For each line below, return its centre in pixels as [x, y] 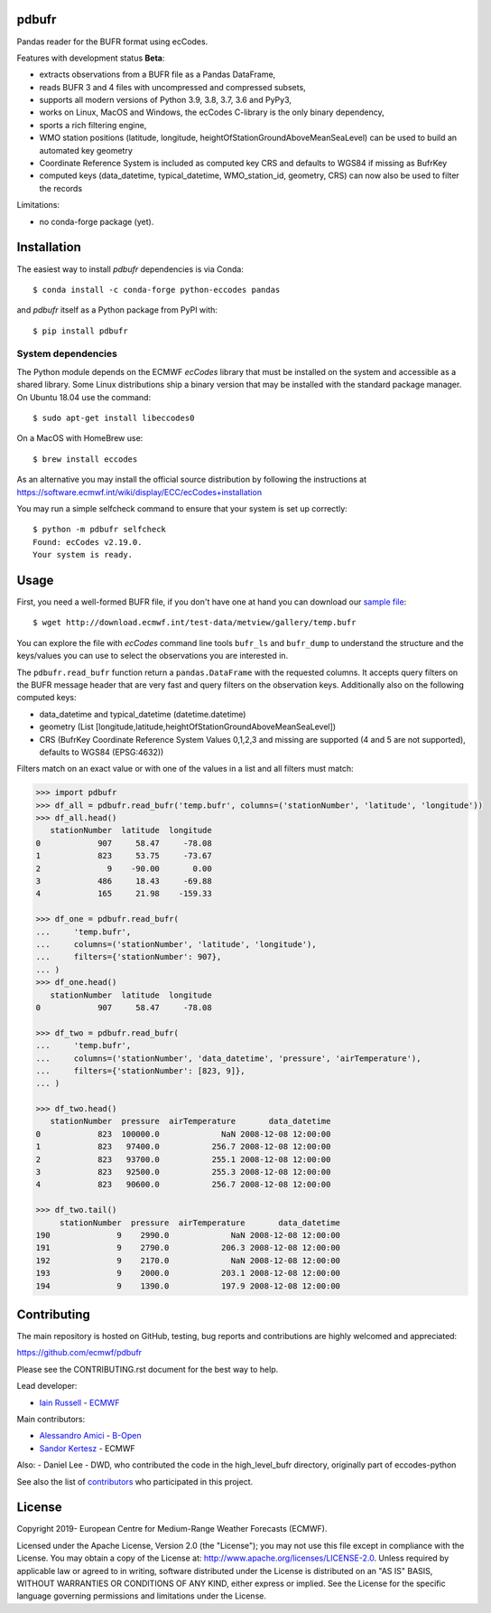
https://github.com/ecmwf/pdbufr [79, 1353]
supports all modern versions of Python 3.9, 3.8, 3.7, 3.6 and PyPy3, [166, 100]
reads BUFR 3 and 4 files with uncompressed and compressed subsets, [172, 87]
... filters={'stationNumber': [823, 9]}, [140, 1070]
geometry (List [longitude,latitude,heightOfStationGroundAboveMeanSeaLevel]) [188, 727]
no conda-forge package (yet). [97, 221]
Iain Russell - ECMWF [79, 1402]
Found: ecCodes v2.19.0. [88, 542]
